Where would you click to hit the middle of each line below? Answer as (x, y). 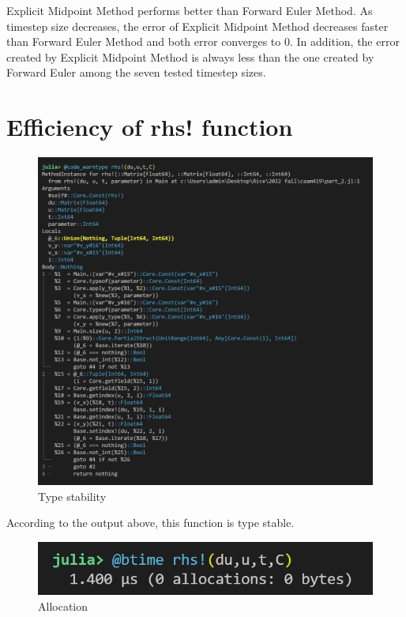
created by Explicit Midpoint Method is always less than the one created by (190, 56)
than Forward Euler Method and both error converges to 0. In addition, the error (203, 41)
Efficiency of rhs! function (150, 127)
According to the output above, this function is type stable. (150, 523)
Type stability (72, 496)
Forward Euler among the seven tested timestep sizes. (136, 72)
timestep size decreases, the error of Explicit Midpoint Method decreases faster (197, 26)
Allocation (63, 606)
